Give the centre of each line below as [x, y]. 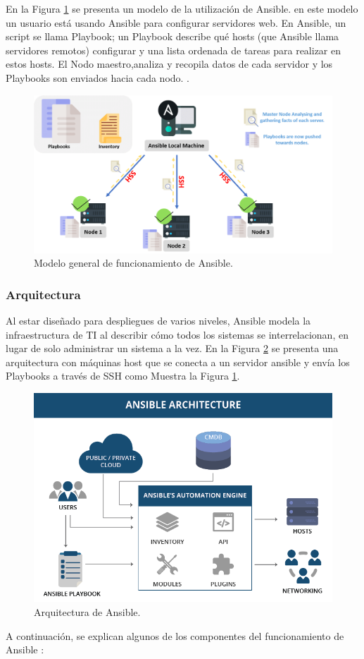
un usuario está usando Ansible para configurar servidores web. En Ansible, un [176, 22]
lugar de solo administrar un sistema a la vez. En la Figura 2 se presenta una [172, 348]
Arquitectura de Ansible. [87, 612]
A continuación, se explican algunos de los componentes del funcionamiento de [175, 635]
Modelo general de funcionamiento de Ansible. [133, 263]
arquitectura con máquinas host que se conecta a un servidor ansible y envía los [178, 362]
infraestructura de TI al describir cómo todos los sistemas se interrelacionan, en [177, 334]
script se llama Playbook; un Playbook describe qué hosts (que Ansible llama [172, 36]
